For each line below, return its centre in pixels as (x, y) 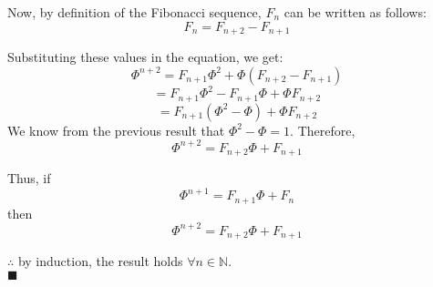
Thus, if (29, 178)
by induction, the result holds (100, 261)
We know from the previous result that (116, 130)
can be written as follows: (355, 12)
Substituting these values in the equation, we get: (145, 57)
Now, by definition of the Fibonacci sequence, (134, 12)
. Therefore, (323, 130)
